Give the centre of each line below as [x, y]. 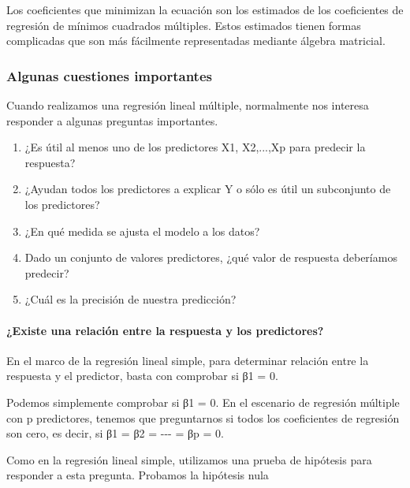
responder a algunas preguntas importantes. [112, 120]
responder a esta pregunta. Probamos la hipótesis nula [138, 475]
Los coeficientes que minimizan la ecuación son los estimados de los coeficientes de [205, 9]
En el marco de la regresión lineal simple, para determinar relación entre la [188, 360]
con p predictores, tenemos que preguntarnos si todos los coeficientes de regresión [203, 417]
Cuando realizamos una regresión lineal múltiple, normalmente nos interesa [188, 105]
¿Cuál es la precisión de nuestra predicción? [130, 299]
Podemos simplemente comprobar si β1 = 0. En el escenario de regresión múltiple [203, 402]
